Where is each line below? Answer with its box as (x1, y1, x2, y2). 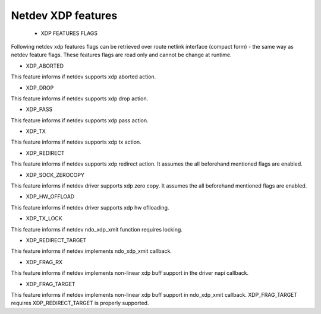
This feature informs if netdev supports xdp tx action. (11, 138, 142, 145)
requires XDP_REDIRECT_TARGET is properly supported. (11, 300, 149, 307)
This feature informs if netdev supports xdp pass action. (11, 116, 149, 124)
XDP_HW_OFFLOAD (26, 193, 75, 200)
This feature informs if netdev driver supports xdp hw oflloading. (11, 204, 169, 211)
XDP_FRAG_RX (26, 258, 62, 265)
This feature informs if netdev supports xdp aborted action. (11, 73, 156, 80)
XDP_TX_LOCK (26, 215, 62, 222)
